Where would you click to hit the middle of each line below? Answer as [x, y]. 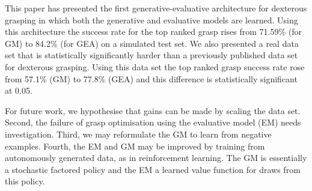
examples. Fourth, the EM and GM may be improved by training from [135, 146]
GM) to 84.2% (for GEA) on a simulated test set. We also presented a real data [152, 43]
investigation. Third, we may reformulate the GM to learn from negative [138, 134]
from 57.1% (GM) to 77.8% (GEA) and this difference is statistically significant [151, 78]
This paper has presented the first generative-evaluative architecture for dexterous [156, 8]
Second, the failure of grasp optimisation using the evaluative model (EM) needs [153, 122]
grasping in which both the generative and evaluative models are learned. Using [151, 20]
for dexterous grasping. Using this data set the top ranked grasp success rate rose [155, 66]
